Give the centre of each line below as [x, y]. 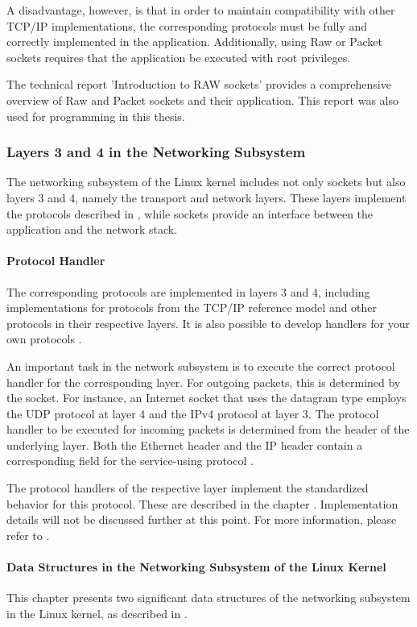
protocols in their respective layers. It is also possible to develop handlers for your [208, 323]
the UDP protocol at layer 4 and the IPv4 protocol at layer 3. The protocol [193, 413]
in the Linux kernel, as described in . [97, 613]
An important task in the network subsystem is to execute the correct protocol [201, 365]
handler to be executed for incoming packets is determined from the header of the [208, 429]
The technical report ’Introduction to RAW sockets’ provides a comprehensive [199, 84]
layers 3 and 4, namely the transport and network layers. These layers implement [206, 197]
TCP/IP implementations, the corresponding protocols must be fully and [187, 25]
